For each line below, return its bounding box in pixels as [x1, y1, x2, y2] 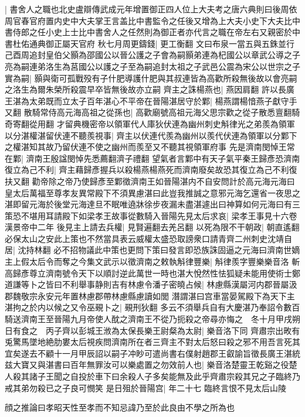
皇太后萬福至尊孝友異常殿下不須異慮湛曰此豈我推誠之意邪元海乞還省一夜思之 [5, 186, 300, 199]
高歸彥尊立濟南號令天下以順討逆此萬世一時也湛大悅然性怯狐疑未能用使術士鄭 [5, 266, 300, 279]
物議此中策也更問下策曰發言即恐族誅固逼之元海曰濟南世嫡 [78, 244, 300, 256]
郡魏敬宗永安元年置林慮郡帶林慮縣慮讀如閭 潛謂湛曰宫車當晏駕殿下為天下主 [5, 289, 295, 302]
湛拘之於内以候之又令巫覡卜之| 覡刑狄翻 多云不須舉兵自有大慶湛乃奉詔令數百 [5, 301, 300, 313]
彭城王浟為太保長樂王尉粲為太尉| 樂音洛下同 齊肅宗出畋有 [78, 324, 300, 336]
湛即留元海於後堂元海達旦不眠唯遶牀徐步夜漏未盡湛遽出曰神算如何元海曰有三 [5, 198, 300, 210]
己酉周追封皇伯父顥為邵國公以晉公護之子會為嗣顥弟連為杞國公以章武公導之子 [5, 49, 300, 61]
